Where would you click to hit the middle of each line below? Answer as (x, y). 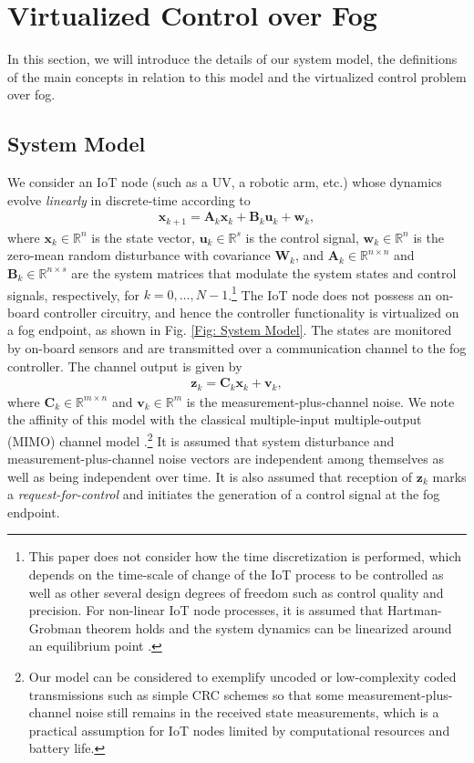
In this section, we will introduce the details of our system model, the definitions (232, 59)
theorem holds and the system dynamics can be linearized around (269, 627)
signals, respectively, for (73, 294)
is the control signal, (302, 237)
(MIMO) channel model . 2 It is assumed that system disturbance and (201, 439)
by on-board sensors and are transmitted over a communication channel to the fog (237, 348)
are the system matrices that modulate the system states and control (264, 272)
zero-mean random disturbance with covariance (139, 255)
